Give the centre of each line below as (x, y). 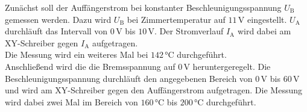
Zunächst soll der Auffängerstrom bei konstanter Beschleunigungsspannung (143, 7)
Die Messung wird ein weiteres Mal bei (77, 54)
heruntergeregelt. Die (232, 66)
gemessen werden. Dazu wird (58, 19)
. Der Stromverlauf (189, 31)
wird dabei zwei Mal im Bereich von (71, 101)
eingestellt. (267, 19)
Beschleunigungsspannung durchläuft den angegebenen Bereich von (129, 78)
